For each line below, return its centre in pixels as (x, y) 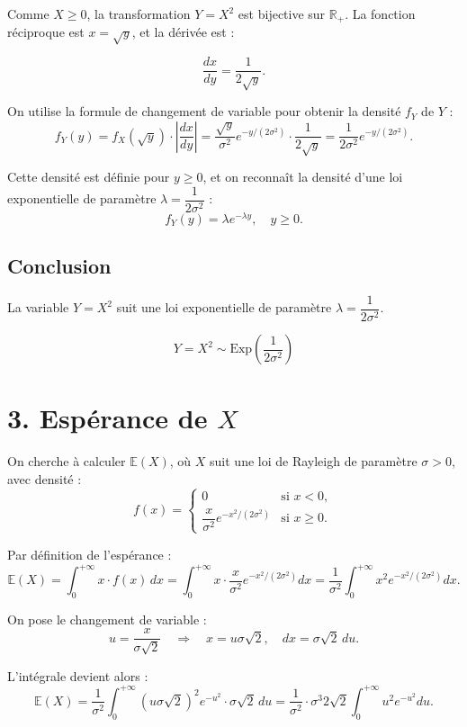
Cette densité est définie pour (89, 176)
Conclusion (59, 266)
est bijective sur (282, 13)
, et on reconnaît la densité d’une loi (303, 176)
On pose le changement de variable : (107, 619)
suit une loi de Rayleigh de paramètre (314, 461)
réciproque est (46, 32)
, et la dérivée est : (183, 32)
